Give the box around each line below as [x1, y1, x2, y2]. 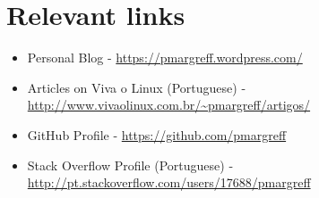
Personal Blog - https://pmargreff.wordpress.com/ [27, 48, 303, 67]
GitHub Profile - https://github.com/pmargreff [27, 125, 287, 144]
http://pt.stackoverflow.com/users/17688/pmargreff [27, 173, 311, 192]
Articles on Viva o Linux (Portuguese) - [27, 78, 246, 96]
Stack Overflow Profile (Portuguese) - [27, 155, 234, 174]
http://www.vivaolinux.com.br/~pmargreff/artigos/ [27, 95, 311, 114]
